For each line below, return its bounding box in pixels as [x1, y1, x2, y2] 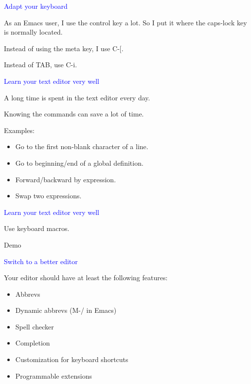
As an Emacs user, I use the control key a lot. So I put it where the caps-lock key [4, 17, 247, 27]
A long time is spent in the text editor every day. [4, 92, 150, 102]
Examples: [4, 125, 35, 135]
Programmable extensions [15, 370, 92, 381]
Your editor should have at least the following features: [4, 272, 168, 283]
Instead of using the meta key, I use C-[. [4, 43, 124, 53]
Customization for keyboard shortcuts [15, 354, 128, 365]
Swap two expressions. [15, 191, 82, 201]
